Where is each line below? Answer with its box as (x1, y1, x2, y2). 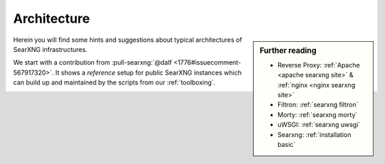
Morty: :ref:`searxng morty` (277, 110, 358, 119)
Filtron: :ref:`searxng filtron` (277, 100, 359, 109)
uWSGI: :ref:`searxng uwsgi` (277, 121, 361, 129)
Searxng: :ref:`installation (277, 130, 351, 138)
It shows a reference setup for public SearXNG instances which (55, 68, 242, 77)
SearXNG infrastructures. (13, 45, 88, 53)
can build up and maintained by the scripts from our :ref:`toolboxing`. (13, 78, 216, 87)
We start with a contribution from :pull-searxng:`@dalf (13, 58, 173, 67)
